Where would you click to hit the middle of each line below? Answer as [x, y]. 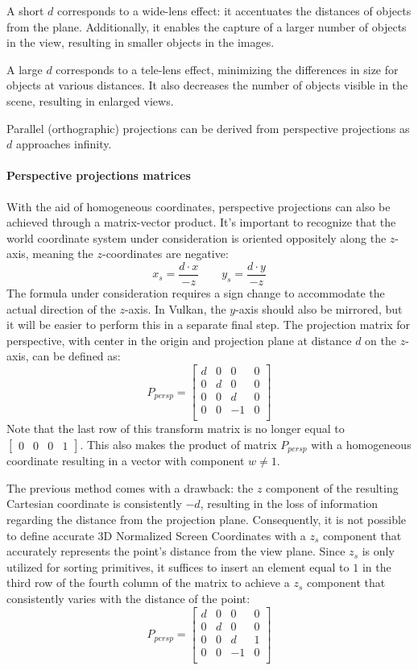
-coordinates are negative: [165, 254]
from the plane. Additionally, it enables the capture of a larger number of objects [207, 26]
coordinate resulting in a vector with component [126, 461]
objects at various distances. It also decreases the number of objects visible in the [207, 85]
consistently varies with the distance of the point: [128, 598]
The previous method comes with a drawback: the [130, 487]
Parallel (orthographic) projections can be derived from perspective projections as [208, 128]
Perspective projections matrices [99, 175]
